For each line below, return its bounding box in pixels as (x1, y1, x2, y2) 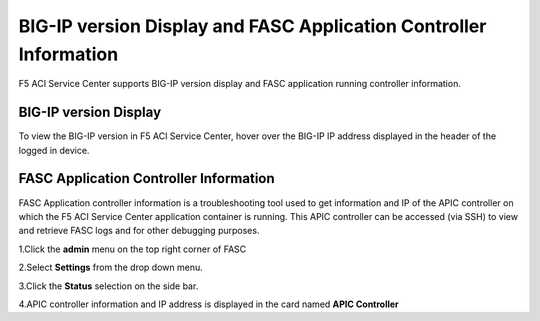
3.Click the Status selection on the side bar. (18, 280, 199, 292)
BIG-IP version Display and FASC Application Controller (18, 15, 487, 37)
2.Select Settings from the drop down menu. (18, 261, 204, 274)
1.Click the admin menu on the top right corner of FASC (18, 243, 247, 255)
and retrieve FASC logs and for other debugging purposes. (18, 225, 260, 237)
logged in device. (18, 144, 90, 156)
